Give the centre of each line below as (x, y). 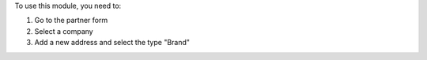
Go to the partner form (71, 21)
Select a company (64, 31)
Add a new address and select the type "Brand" (112, 43)
